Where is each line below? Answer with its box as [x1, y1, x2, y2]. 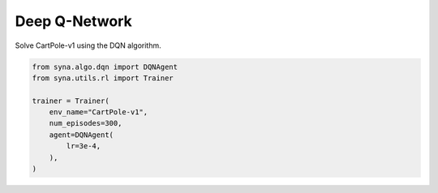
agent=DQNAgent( [49, 130, 114, 139]
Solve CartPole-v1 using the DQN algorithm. [15, 41, 161, 50]
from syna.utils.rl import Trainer [32, 73, 174, 83]
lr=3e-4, [66, 142, 101, 151]
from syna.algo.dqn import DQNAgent [32, 62, 178, 71]
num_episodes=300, [49, 118, 122, 128]
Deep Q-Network [15, 12, 133, 30]
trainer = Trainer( [32, 96, 109, 105]
